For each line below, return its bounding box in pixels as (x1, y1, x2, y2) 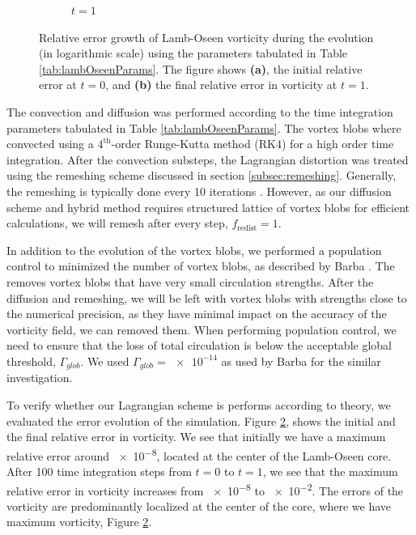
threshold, (6, 352, 56, 369)
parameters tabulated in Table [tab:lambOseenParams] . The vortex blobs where (6, 119, 401, 136)
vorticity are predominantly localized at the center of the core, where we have (6, 497, 392, 514)
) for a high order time (282, 135, 394, 152)
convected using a (6, 135, 94, 152)
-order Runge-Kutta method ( (111, 135, 259, 152)
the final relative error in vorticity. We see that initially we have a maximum (6, 428, 386, 445)
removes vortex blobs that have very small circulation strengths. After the (6, 273, 374, 290)
